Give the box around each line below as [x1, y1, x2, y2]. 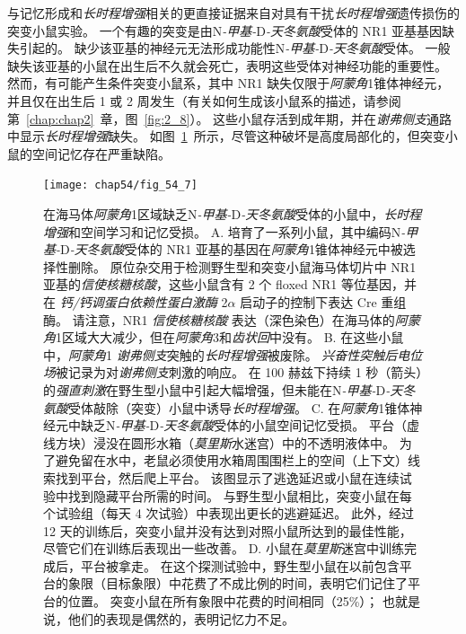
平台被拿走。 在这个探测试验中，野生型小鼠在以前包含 [80, 556, 400, 575]
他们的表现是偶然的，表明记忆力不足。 [67, 609, 295, 628]
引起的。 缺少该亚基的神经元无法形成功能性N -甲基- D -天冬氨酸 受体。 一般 [19, 39, 451, 57]
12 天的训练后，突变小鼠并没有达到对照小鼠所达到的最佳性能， [43, 521, 412, 540]
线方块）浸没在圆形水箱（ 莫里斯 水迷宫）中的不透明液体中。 [43, 433, 395, 452]
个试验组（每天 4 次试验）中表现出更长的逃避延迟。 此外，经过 [43, 504, 414, 523]
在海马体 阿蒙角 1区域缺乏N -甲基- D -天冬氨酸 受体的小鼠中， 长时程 [43, 205, 422, 223]
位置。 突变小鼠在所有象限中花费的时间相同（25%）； [67, 592, 379, 611]
